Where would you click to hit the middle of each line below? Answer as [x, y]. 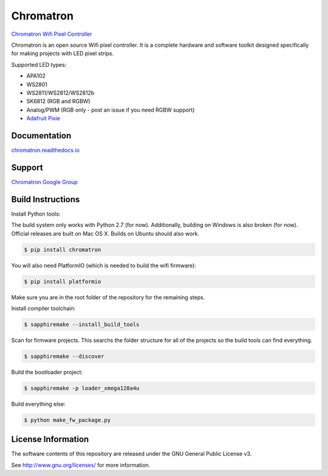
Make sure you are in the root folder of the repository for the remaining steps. [108, 297]
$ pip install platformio [63, 281]
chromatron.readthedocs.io [46, 150]
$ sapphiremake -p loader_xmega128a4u [82, 388]
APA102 [36, 76]
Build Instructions [46, 199]
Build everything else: [39, 404]
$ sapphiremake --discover [64, 356]
